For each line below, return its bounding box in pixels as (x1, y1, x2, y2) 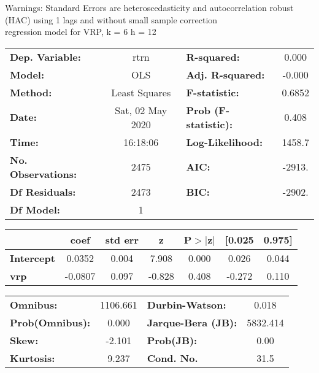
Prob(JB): (147, 333, 198, 347)
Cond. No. (147, 350, 198, 365)
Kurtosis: (10, 350, 55, 365)
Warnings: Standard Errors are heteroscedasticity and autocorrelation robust (5, 1, 294, 13)
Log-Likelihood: (186, 134, 263, 149)
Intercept (10, 250, 55, 265)
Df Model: (10, 202, 60, 217)
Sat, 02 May (115, 102, 167, 117)
